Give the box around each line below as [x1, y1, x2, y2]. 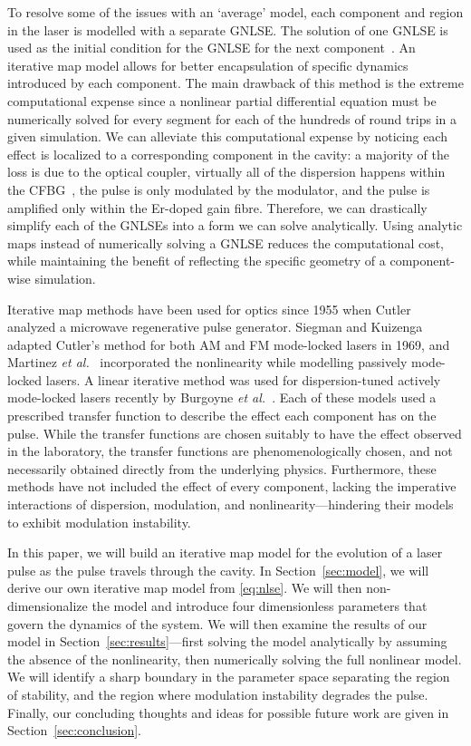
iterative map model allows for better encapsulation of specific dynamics [7, 55, 409, 74]
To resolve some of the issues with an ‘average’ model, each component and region [7, 3, 464, 21]
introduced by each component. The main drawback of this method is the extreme [7, 73, 464, 92]
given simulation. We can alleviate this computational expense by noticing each [7, 127, 447, 146]
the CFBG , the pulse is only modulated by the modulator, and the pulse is [7, 179, 430, 199]
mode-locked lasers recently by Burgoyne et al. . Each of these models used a [7, 388, 437, 407]
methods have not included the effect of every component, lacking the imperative [7, 477, 457, 496]
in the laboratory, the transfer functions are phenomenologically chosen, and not [7, 441, 453, 460]
